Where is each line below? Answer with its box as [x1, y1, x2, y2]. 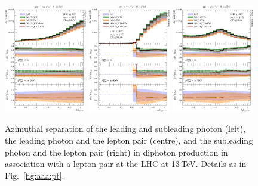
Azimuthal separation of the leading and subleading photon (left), [5, 122, 246, 135]
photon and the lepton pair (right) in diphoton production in [5, 145, 228, 158]
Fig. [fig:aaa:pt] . [5, 169, 64, 181]
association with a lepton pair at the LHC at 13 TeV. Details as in [5, 157, 247, 170]
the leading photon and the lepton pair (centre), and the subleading [5, 134, 253, 147]
